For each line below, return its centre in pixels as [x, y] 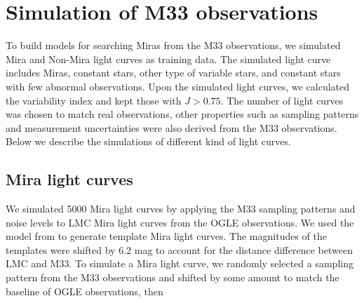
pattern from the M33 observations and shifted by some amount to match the [173, 277]
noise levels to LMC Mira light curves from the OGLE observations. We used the [180, 222]
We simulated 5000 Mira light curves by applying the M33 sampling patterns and [181, 209]
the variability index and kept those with [94, 100]
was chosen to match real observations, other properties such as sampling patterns [182, 114]
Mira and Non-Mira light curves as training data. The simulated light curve [168, 59]
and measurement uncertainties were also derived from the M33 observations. [171, 127]
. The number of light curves [282, 100]
